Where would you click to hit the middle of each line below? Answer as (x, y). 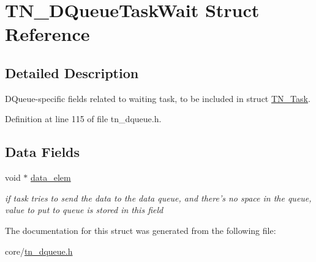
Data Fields (43, 152)
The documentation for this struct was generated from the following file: (141, 230)
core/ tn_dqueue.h (39, 251)
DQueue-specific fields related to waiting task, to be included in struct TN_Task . (158, 98)
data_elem (51, 177)
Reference (47, 34)
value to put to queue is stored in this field (84, 210)
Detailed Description (72, 72)
